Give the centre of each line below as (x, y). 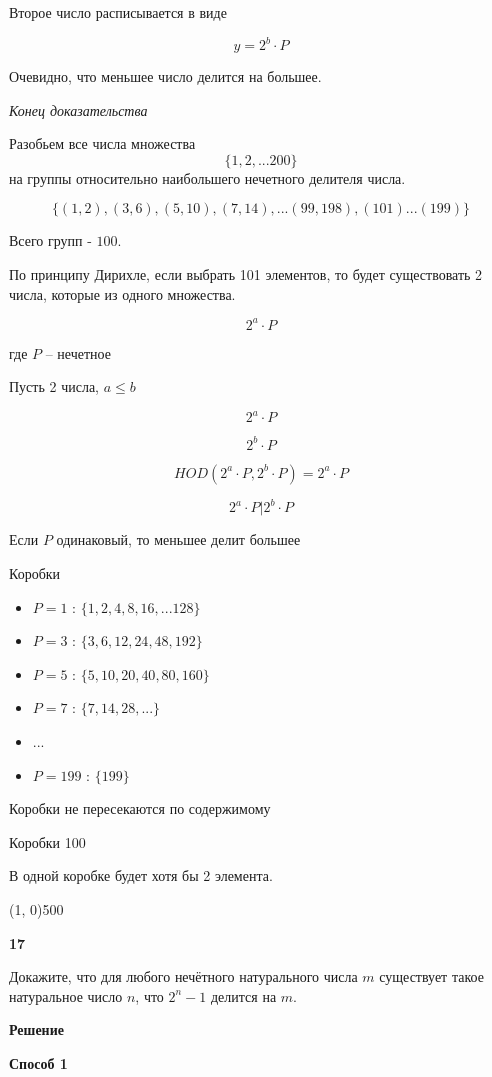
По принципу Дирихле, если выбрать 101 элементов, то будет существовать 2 (246, 274)
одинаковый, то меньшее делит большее (178, 539)
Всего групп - (50, 240)
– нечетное (78, 352)
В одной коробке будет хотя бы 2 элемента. (141, 875)
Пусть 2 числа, (54, 386)
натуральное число (66, 995)
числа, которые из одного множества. (122, 293)
